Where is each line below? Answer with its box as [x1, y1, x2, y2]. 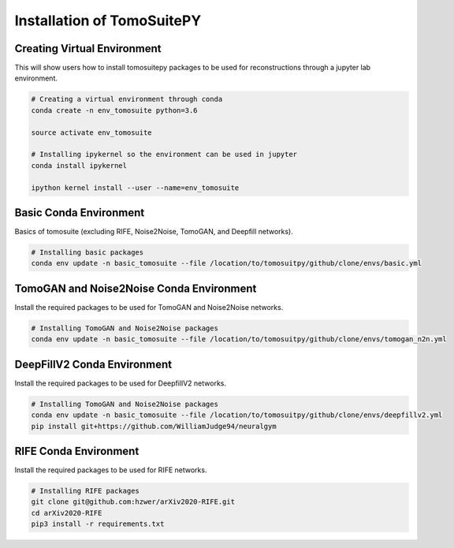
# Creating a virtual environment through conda [31, 95, 223, 104]
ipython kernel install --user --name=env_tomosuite [31, 183, 240, 192]
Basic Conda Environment [14, 206, 145, 219]
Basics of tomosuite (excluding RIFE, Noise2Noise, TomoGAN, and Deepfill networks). [14, 227, 293, 237]
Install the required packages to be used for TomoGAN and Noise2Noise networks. [14, 302, 284, 311]
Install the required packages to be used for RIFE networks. [14, 465, 207, 475]
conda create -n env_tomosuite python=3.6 [31, 106, 198, 114]
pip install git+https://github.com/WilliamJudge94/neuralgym [31, 422, 277, 431]
